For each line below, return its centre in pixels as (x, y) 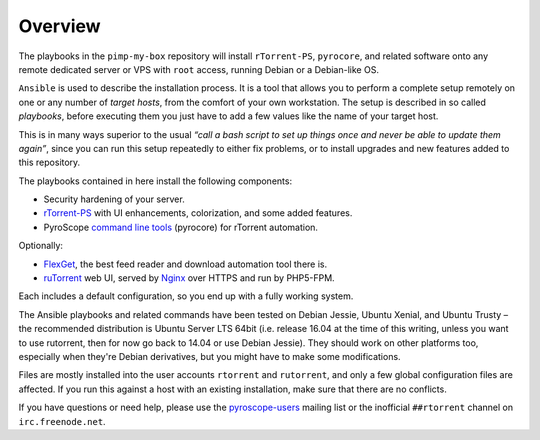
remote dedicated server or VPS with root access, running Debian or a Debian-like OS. (199, 69)
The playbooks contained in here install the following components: (155, 181)
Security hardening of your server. (114, 199)
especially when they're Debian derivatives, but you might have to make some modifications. (209, 356)
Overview (59, 26)
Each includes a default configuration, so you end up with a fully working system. (186, 296)
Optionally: (41, 246)
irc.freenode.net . (62, 421)
